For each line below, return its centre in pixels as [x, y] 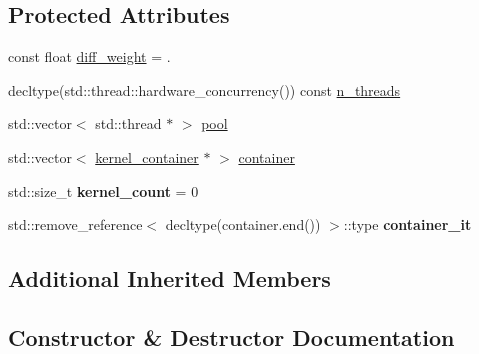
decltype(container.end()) [243, 224]
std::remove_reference [75, 224]
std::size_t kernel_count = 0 [103, 190]
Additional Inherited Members [169, 278]
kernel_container [147, 156]
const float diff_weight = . [89, 56]
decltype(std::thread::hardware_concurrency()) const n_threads [204, 89]
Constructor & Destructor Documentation [231, 336]
